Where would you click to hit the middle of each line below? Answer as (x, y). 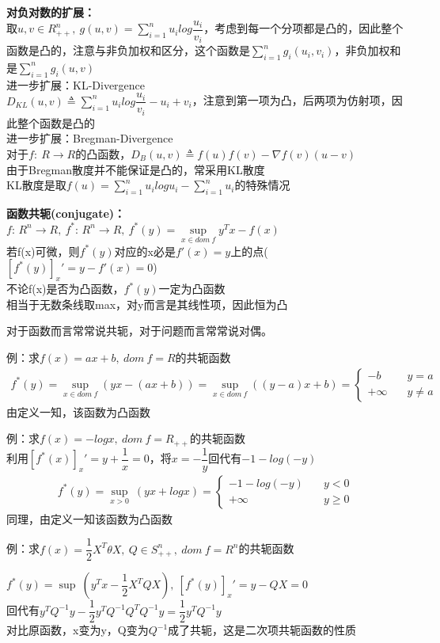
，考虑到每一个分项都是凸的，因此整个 (303, 28)
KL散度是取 (36, 185)
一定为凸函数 (192, 289)
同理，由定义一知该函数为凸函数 (89, 518)
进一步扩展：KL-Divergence (76, 84)
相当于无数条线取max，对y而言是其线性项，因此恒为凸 (147, 304)
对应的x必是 (145, 251)
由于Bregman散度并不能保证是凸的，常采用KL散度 (136, 169)
